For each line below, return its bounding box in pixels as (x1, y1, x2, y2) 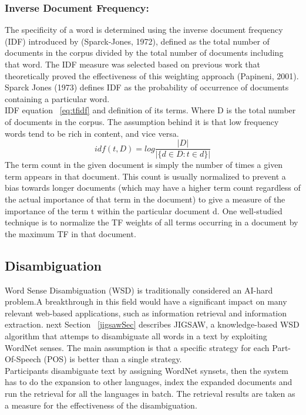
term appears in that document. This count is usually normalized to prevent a (5, 170, 286, 182)
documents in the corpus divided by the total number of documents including (5, 46, 284, 59)
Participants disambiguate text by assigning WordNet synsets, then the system (5, 364, 288, 376)
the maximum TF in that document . (5, 227, 136, 239)
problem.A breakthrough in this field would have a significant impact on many (5, 295, 287, 308)
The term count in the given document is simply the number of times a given (5, 158, 283, 171)
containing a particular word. (5, 92, 110, 104)
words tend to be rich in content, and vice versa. (5, 127, 179, 139)
